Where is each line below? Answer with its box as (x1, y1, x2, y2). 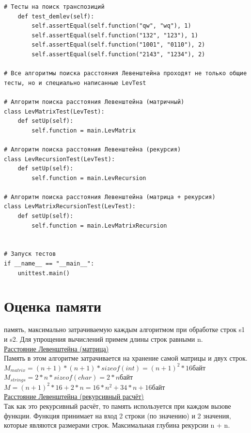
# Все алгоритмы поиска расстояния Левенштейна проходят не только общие (4, 70, 247, 77)
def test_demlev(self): (17, 13, 94, 20)
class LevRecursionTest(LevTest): (4, 155, 115, 163)
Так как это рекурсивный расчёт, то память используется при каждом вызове (4, 400, 231, 411)
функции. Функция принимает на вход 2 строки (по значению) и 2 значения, (4, 410, 231, 420)
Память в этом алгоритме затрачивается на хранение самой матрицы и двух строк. (4, 353, 248, 363)
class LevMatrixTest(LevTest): (4, 108, 105, 115)
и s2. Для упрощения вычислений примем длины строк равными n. (4, 333, 203, 344)
